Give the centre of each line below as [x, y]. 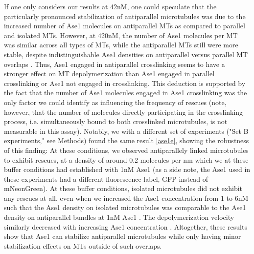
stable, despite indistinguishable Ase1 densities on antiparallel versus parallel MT [126, 54]
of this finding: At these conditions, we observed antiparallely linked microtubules [126, 150]
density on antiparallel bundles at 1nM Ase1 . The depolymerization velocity [119, 217]
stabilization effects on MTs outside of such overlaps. [83, 245]
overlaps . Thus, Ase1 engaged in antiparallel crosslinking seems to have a [115, 64]
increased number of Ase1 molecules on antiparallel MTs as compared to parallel [125, 26]
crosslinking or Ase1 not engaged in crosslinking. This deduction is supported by [125, 83]
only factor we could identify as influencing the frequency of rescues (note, [115, 102]
